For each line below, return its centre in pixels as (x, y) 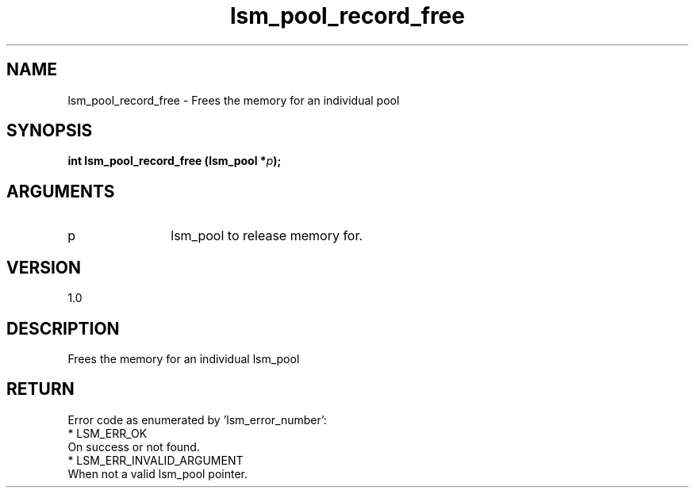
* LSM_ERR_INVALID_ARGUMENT (156, 460)
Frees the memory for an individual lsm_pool (184, 358)
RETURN (40, 389)
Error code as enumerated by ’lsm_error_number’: (197, 419)
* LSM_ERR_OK (108, 433)
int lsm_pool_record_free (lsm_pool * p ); (175, 161)
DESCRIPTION (63, 328)
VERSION (44, 267)
